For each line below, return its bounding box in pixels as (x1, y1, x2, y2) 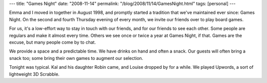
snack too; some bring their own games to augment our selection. (9, 55, 143, 61)
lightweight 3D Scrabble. (9, 71, 60, 77)
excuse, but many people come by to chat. (9, 39, 96, 45)
